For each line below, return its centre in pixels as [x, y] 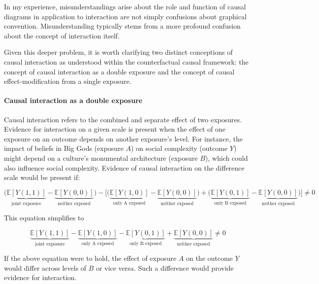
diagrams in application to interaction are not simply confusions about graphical [125, 16]
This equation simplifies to [44, 218]
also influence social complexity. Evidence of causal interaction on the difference [124, 167]
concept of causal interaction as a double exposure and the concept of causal [119, 71]
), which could [226, 158]
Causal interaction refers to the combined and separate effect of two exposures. [123, 119]
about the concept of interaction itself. [62, 35]
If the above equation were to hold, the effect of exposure [90, 258]
